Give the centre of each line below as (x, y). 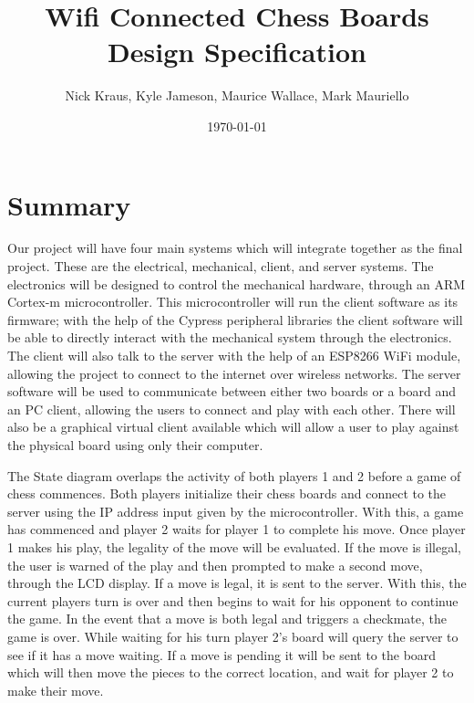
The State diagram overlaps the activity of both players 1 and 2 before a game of (234, 475)
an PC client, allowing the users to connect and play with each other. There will (232, 409)
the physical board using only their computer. (135, 444)
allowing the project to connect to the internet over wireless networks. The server (234, 373)
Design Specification (237, 52)
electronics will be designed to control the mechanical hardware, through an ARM (237, 283)
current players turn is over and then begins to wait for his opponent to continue (233, 600)
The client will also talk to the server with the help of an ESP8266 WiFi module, (234, 355)
